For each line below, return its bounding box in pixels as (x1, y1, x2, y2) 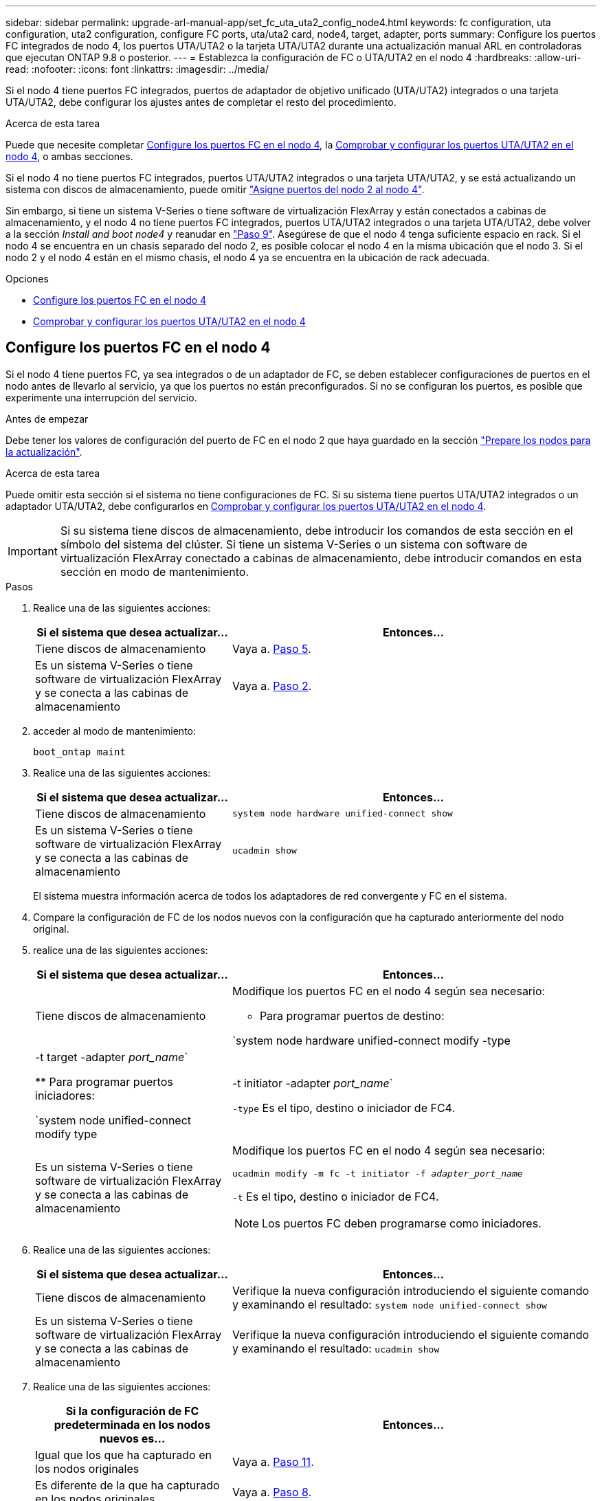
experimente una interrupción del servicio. (5, 391, 197, 403)
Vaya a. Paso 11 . (232, 1454, 314, 1469)
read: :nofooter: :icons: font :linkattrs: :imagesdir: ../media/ (5, 63, 269, 75)
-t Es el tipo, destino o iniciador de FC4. (232, 1189, 439, 1203)
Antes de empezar (5, 412, 89, 425)
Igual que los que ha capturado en (35, 1447, 212, 1462)
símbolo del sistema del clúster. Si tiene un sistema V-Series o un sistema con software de (60, 537, 528, 551)
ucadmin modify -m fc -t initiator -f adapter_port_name (232, 1168, 523, 1179)
